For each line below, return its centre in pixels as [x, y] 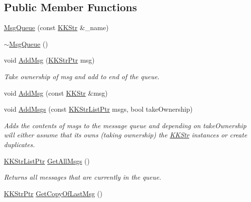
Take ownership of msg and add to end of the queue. [82, 76]
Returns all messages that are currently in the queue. [83, 177]
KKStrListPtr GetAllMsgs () [47, 160]
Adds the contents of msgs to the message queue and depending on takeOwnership [125, 125]
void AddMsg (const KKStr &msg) [56, 93]
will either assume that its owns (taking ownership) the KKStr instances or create [125, 135]
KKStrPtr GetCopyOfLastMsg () [53, 193]
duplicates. [19, 144]
